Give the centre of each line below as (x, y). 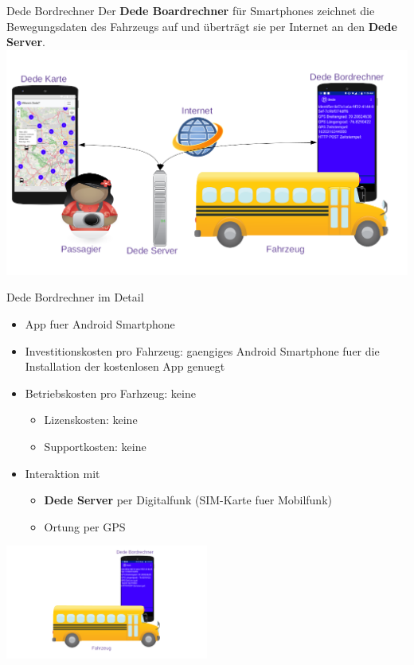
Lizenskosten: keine (91, 420)
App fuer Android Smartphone (100, 323)
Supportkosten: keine (95, 446)
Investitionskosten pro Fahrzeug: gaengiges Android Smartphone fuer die (202, 350)
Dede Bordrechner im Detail (75, 297)
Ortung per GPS (85, 526)
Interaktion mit (62, 473)
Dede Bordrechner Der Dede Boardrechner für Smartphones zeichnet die (191, 10)
